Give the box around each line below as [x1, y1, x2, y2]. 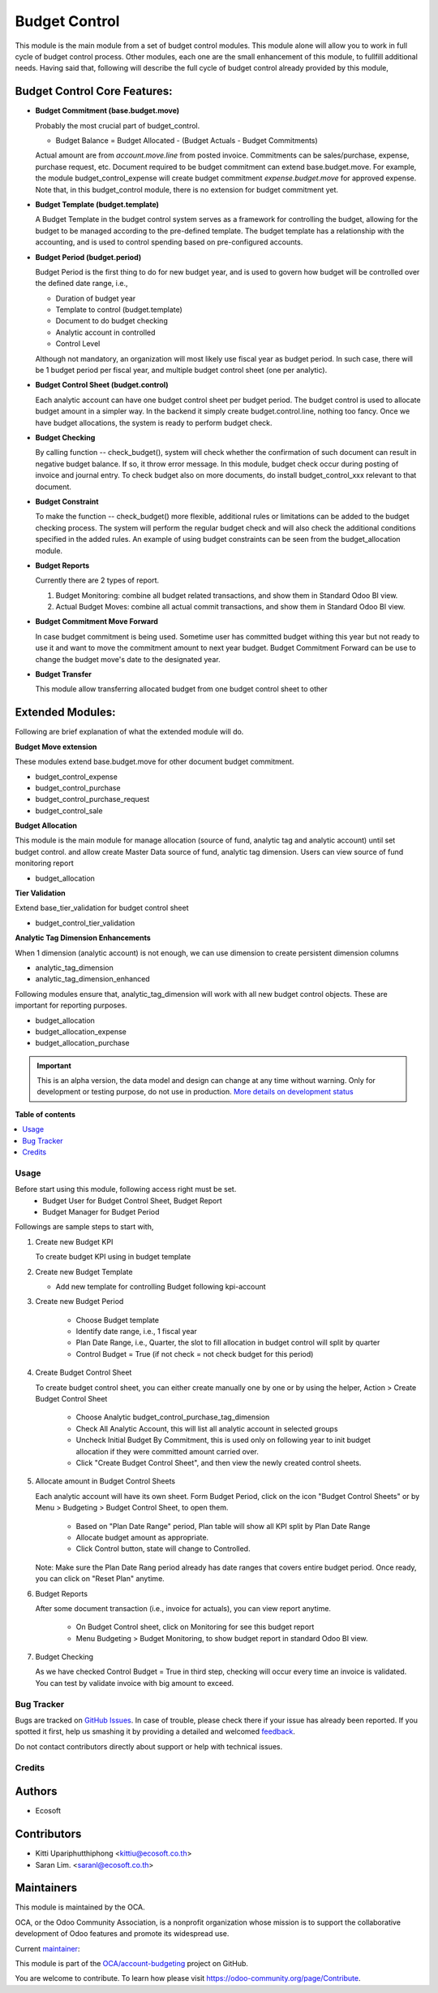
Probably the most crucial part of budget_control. [35, 120, 200, 130]
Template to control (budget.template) [55, 305, 182, 314]
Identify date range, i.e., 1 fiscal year [75, 1327, 198, 1337]
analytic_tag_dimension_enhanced [35, 974, 150, 984]
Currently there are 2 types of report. [35, 575, 160, 585]
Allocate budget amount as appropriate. [75, 1532, 209, 1542]
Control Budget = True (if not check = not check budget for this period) [75, 1349, 314, 1358]
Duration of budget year [55, 293, 136, 303]
